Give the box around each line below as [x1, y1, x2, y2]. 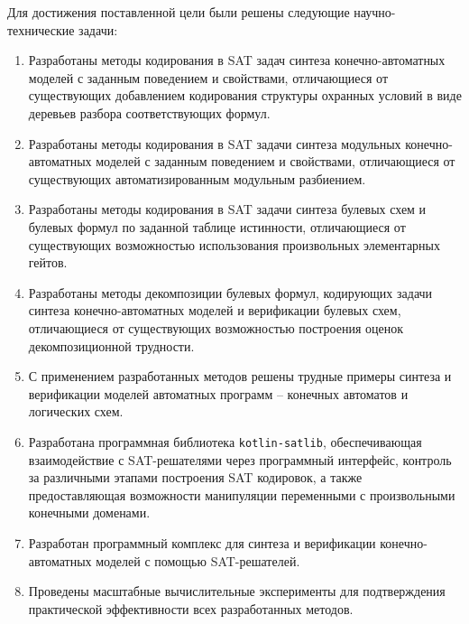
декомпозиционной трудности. [28, 336, 195, 355]
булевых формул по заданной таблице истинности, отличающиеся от [28, 217, 406, 236]
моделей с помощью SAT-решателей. [96, 551, 300, 570]
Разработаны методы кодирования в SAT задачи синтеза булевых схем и [28, 200, 427, 219]
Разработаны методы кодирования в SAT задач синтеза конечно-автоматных [28, 51, 446, 70]
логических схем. [28, 402, 124, 421]
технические [7, 20, 75, 39]
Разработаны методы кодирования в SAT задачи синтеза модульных [28, 134, 401, 153]
